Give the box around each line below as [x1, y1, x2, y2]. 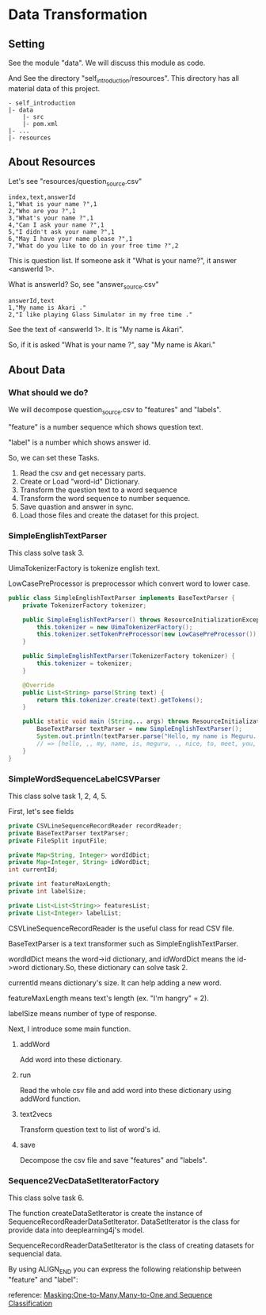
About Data [8, 363, 66, 377]
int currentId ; [8, 866, 59, 873]
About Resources [8, 155, 96, 169]
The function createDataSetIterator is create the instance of [8, 1208, 203, 1218]
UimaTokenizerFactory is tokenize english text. [8, 563, 161, 572]
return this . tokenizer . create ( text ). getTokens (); [36, 696, 203, 704]
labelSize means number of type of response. [8, 1008, 157, 1018]
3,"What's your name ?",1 [8, 214, 93, 223]
